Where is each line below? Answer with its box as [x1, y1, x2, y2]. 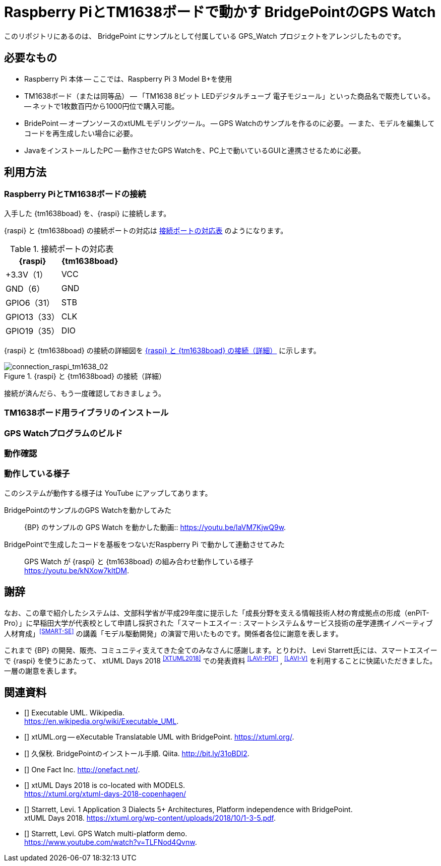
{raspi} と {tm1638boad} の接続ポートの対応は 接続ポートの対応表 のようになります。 [4, 226, 288, 235]
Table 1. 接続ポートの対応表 [10, 243, 114, 254]
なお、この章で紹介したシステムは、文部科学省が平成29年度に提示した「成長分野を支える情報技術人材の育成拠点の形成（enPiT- [4, 608, 429, 617]
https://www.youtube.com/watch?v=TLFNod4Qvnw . [24, 837, 197, 846]
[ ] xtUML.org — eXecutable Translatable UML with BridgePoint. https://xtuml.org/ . [24, 732, 294, 741]
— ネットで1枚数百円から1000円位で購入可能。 [24, 101, 179, 110]
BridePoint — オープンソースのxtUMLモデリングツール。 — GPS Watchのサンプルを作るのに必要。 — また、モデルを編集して [24, 118, 435, 127]
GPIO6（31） [6, 297, 55, 308]
